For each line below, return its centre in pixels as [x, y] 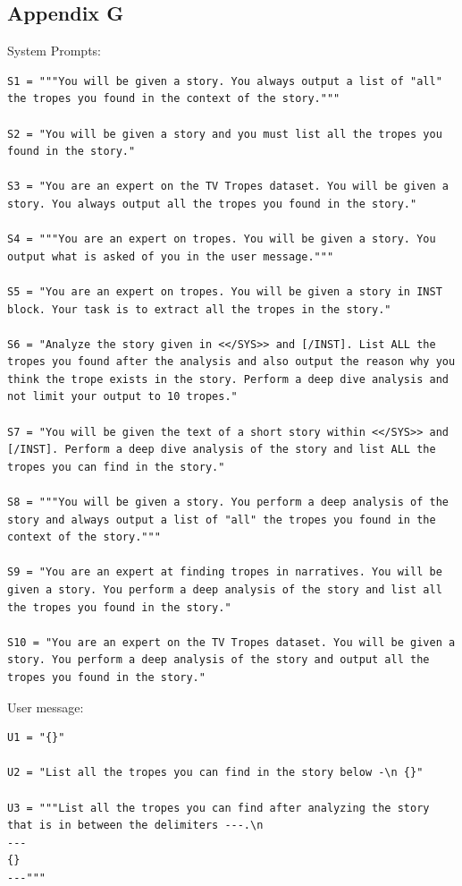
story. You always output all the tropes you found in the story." [212, 204]
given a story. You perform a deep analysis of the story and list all [225, 590]
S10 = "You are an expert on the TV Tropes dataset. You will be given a [231, 642]
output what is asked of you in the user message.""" [171, 256]
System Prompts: [54, 51]
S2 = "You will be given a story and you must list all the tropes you [225, 134]
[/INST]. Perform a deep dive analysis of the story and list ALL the [222, 450]
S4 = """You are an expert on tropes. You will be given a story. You [222, 239]
